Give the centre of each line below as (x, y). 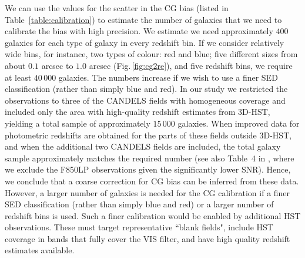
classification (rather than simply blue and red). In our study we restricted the (146, 89)
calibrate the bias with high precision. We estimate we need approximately (139, 31)
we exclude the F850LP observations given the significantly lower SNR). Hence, (148, 169)
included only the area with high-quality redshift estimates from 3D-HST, (138, 112)
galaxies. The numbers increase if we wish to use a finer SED (168, 77)
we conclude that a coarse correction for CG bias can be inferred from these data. (152, 181)
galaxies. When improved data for (239, 123)
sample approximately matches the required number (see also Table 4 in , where (150, 158)
